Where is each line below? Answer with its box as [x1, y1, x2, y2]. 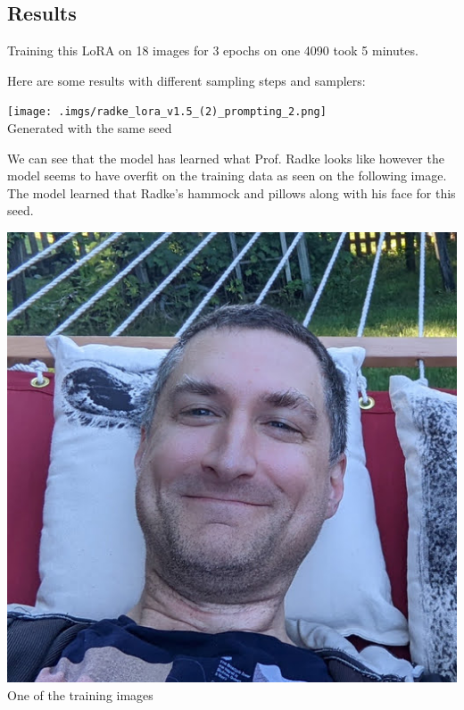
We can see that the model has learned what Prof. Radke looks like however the [7, 148, 444, 167]
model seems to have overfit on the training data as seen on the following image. [7, 166, 447, 185]
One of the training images [7, 685, 153, 704]
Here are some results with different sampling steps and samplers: [7, 71, 366, 89]
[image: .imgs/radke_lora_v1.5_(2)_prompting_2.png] [7, 105, 327, 119]
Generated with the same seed [7, 119, 172, 138]
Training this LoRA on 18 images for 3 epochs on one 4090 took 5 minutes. [7, 41, 418, 60]
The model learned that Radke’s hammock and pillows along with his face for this [7, 183, 456, 202]
